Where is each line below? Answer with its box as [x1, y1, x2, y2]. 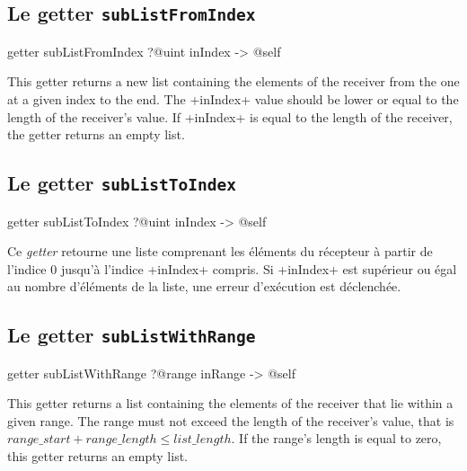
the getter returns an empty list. [7, 125, 185, 144]
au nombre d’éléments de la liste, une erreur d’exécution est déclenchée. [7, 277, 401, 296]
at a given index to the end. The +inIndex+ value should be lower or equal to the [7, 89, 459, 108]
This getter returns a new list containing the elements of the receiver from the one [7, 72, 460, 91]
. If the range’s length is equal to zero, [231, 429, 442, 448]
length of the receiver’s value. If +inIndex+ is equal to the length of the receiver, [7, 107, 453, 126]
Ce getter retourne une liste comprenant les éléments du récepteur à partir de [7, 242, 433, 261]
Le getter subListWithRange [7, 321, 256, 349]
